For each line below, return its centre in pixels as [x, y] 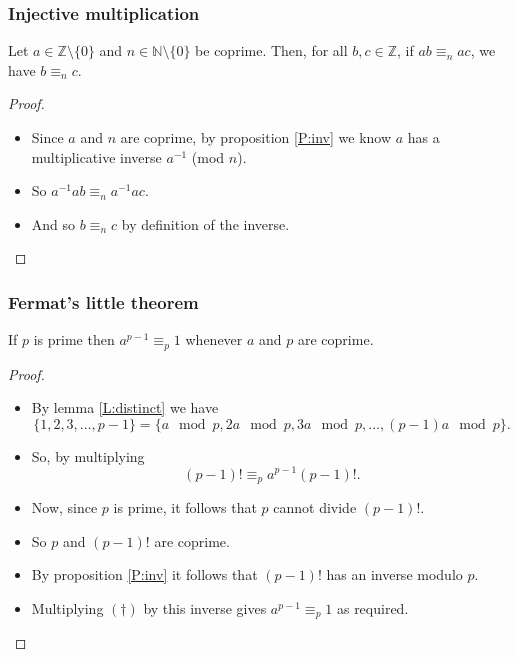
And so [53, 223]
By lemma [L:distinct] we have [125, 407]
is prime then [74, 339]
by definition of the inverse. [205, 223]
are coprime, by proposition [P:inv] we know [256, 137]
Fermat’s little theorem [103, 301]
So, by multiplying [88, 455]
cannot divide [315, 506]
